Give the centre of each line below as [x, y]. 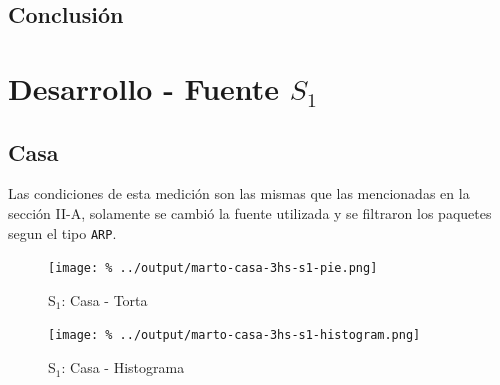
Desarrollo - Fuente [144, 87]
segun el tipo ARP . [62, 232]
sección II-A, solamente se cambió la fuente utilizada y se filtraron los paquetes [250, 212]
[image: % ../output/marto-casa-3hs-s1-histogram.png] [234, 335]
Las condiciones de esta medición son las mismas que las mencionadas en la [239, 193]
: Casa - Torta [104, 299]
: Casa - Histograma [123, 367]
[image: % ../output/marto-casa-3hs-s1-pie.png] [213, 268]
